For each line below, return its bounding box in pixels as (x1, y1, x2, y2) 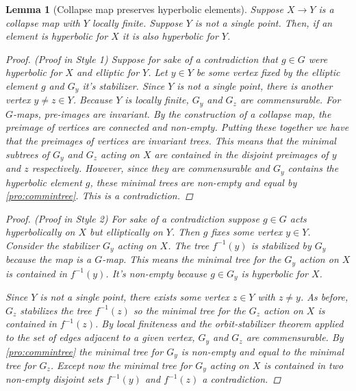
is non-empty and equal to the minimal (181, 344, 344, 358)
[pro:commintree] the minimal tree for (5, 344, 164, 358)
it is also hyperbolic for (122, 29, 218, 43)
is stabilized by (251, 238, 311, 252)
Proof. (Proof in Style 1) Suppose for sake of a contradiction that (5, 51, 278, 66)
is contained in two (264, 357, 344, 372)
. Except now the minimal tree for (50, 357, 192, 372)
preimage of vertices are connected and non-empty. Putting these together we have (5, 120, 349, 134)
